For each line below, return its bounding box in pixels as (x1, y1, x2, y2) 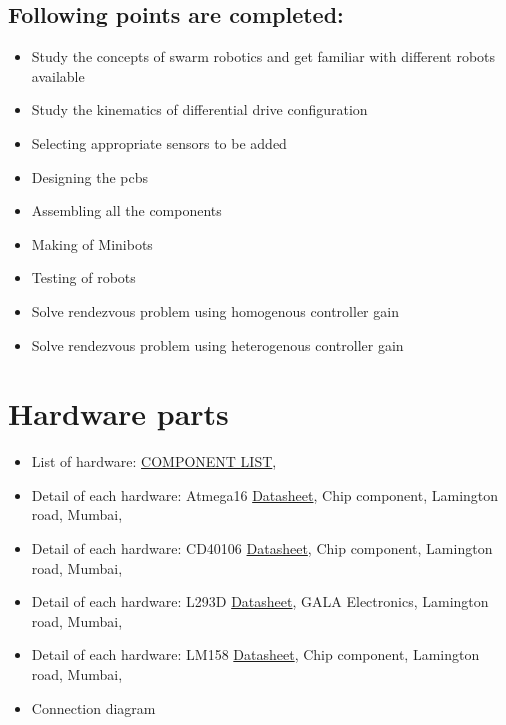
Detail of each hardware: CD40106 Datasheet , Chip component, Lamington (31, 538, 493, 559)
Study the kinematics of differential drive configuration (31, 99, 368, 120)
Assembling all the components (31, 200, 222, 221)
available (31, 65, 85, 86)
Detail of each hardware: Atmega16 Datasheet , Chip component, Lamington (31, 484, 499, 505)
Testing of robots (31, 267, 136, 288)
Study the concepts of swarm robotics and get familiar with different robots (31, 46, 496, 67)
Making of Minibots (31, 233, 153, 254)
